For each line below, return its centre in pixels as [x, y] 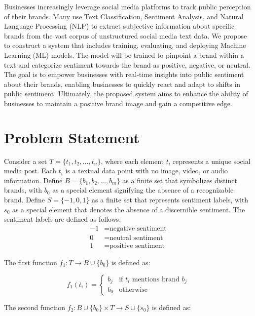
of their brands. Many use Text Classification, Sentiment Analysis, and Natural [124, 16]
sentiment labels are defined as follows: [63, 219]
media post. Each [30, 171]
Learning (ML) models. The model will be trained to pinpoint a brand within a [124, 55]
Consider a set [26, 161]
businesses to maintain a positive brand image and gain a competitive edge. [118, 103]
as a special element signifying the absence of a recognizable [143, 190]
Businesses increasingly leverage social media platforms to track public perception [127, 6]
